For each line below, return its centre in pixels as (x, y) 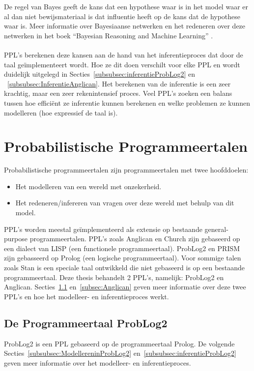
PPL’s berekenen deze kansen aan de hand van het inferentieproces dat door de (124, 54)
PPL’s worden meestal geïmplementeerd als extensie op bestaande (103, 229)
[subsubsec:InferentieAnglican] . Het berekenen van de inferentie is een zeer (119, 83)
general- (216, 229)
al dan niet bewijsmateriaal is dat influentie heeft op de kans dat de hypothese (122, 16)
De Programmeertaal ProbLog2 (86, 323)
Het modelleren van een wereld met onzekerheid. (88, 186)
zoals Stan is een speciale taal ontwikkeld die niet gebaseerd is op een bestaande (125, 267)
